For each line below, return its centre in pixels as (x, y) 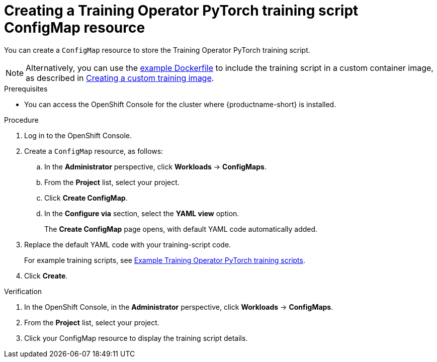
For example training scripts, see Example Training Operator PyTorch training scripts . (165, 260)
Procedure (21, 120)
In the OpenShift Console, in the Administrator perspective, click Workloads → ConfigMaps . (179, 307)
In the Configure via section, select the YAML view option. (142, 213)
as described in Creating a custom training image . (120, 78)
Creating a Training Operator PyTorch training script (181, 11)
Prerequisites (26, 88)
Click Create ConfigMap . (86, 198)
